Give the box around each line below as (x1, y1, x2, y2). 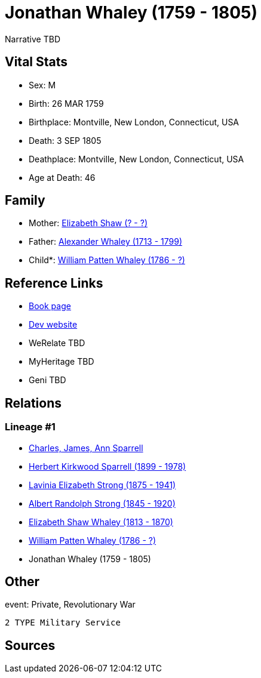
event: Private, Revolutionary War (5, 599, 136, 610)
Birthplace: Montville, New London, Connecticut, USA (29, 116, 239, 127)
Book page (29, 301, 71, 312)
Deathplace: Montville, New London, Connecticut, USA (29, 153, 244, 164)
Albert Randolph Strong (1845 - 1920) (29, 498, 176, 509)
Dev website (29, 319, 78, 330)
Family (5, 193, 45, 208)
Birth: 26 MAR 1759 (29, 98, 104, 109)
